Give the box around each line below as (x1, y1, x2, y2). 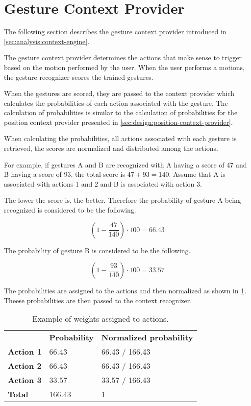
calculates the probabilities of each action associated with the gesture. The (4, 97, 228, 108)
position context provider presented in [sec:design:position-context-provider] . (4, 117, 233, 127)
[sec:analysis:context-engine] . (4, 36, 90, 46)
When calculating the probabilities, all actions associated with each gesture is (4, 133, 237, 143)
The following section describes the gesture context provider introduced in (4, 26, 226, 37)
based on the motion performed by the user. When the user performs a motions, (4, 62, 245, 72)
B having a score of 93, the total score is (4, 169, 125, 179)
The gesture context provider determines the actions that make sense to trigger (4, 52, 242, 63)
